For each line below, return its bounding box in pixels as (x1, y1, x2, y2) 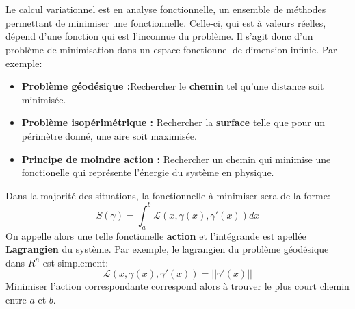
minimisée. (21, 92, 66, 106)
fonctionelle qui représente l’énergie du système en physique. (21, 165, 274, 180)
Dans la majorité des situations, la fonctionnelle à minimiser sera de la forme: (5, 188, 330, 202)
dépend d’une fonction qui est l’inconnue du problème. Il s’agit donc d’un (5, 29, 313, 43)
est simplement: (42, 255, 109, 269)
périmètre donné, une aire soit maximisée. (21, 128, 197, 143)
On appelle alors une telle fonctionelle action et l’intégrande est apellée (5, 228, 306, 243)
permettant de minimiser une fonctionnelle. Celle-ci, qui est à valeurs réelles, (5, 15, 326, 29)
